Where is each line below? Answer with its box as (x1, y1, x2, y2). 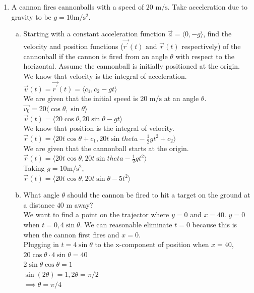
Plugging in (23, 239, 59, 250)
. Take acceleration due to (167, 2, 248, 12)
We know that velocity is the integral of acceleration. (23, 70, 187, 81)
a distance (23, 199, 55, 210)
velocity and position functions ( (23, 41, 123, 52)
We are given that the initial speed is (23, 93, 138, 104)
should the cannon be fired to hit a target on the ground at (67, 189, 250, 200)
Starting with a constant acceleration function (23, 28, 166, 39)
